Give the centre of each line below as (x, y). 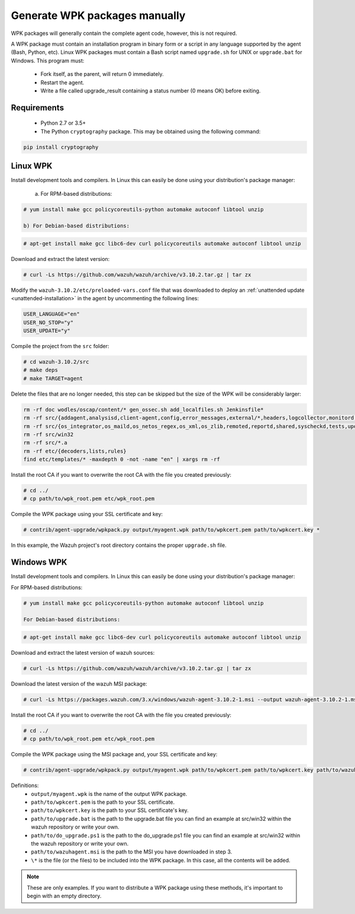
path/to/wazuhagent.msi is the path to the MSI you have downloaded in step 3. (132, 852)
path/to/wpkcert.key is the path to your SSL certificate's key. (110, 810)
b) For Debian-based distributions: (77, 226)
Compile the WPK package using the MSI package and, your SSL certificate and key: (114, 754)
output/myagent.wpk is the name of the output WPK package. (109, 794)
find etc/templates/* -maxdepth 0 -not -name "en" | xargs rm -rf (122, 459)
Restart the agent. (62, 82)
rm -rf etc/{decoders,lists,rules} (75, 451)
